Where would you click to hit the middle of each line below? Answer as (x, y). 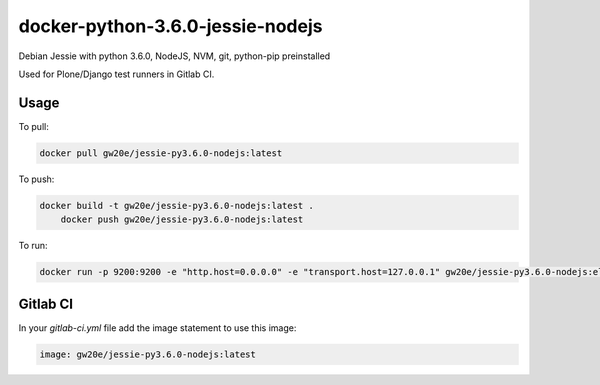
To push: (36, 179)
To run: (33, 246)
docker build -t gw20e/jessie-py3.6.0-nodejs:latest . (176, 205)
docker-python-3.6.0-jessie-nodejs (170, 26)
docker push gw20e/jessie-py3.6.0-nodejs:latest (182, 219)
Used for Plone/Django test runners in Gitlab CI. (116, 74)
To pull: (33, 126)
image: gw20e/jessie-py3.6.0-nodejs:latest (148, 354)
